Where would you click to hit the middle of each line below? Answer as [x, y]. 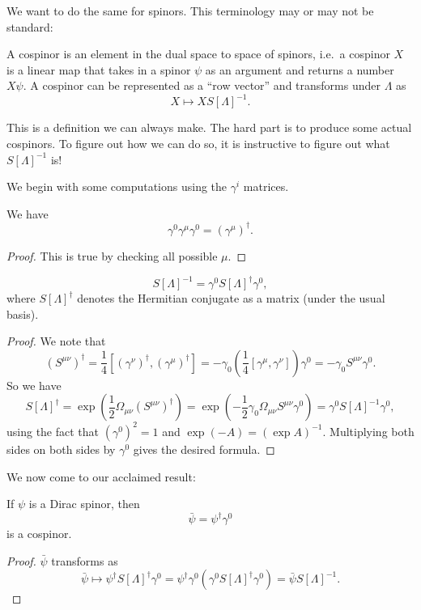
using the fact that [53, 431]
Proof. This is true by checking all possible [112, 255]
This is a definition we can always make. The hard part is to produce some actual [209, 127]
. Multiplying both [368, 431]
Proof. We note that [56, 341]
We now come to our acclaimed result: [101, 476]
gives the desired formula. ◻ [204, 449]
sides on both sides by [61, 449]
